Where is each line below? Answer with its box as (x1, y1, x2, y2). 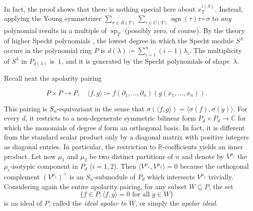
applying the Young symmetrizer (4, 13, 102, 23)
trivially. (208, 171, 234, 181)
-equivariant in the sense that (57, 103, 145, 113)
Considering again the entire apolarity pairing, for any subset (4, 181, 187, 191)
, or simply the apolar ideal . (135, 198, 218, 208)
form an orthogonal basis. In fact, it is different (104, 122, 245, 132)
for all (132, 191, 150, 198)
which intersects (147, 171, 195, 181)
